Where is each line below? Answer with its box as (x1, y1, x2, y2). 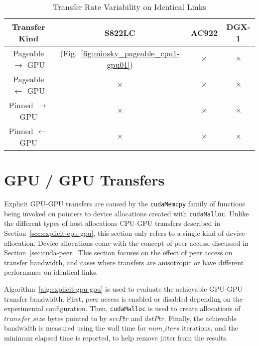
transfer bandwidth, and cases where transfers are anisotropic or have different (4, 257, 244, 267)
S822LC (104, 26, 135, 38)
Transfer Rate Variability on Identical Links (53, 1, 206, 12)
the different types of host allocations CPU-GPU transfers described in (4, 218, 220, 228)
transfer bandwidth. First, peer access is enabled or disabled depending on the (4, 293, 243, 304)
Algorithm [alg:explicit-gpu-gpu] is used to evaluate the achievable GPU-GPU (4, 284, 243, 294)
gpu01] (107, 59, 130, 70)
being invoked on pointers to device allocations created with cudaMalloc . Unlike (4, 208, 249, 218)
